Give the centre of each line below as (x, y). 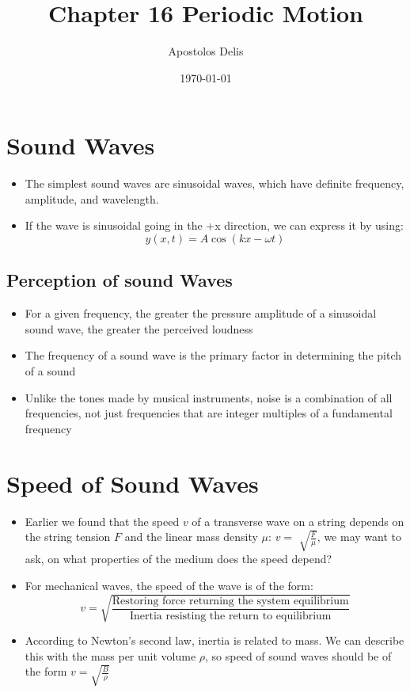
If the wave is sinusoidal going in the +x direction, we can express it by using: (214, 225)
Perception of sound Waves (120, 280)
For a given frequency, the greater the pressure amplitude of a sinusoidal (201, 313)
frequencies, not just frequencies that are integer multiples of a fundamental (209, 413)
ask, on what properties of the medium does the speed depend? (178, 559)
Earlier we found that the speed (102, 521)
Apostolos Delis (206, 51)
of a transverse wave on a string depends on (298, 521)
